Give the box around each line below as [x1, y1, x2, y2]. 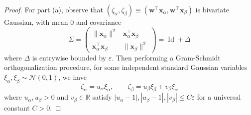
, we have [58, 71, 87, 82]
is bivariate [195, 4, 230, 14]
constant [4, 103, 30, 113]
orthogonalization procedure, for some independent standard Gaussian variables [4, 62, 248, 72]
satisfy [92, 92, 112, 102]
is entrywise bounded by [32, 52, 107, 62]
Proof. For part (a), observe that [4, 4, 104, 14]
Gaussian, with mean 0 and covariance [4, 17, 122, 27]
